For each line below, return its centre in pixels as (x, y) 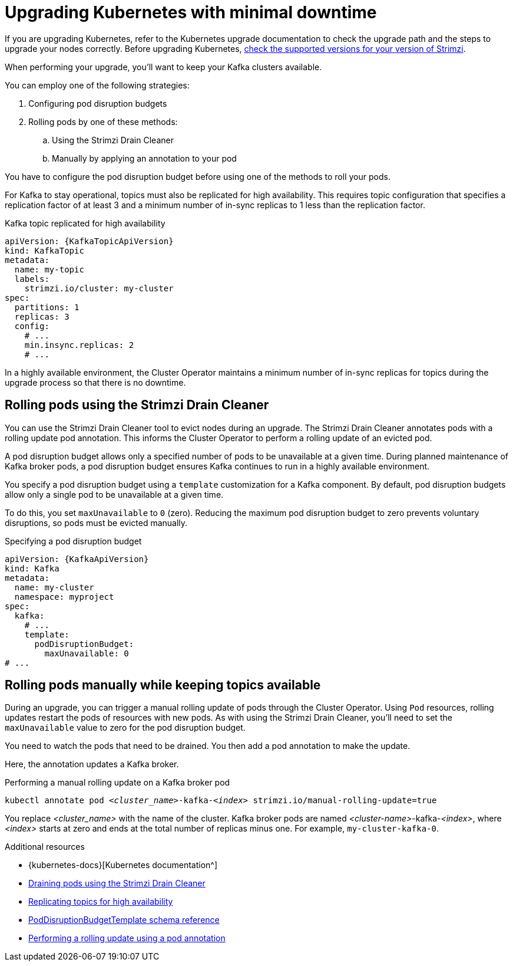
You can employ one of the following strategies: (97, 85)
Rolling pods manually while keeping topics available (163, 685)
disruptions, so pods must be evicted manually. (96, 523)
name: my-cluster (54, 587)
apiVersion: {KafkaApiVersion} (77, 559)
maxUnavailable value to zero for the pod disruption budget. (125, 728)
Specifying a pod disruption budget (73, 541)
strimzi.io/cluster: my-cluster (99, 288)
